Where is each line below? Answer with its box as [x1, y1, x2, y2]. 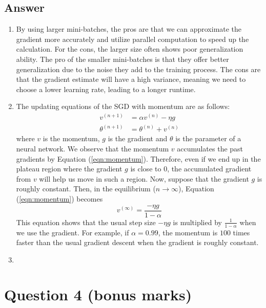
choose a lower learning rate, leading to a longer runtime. [16, 83, 196, 94]
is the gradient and [108, 133, 168, 144]
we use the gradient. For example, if [16, 227, 129, 237]
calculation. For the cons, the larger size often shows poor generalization [16, 43, 243, 54]
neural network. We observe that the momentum [16, 143, 169, 154]
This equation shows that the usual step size [16, 216, 156, 227]
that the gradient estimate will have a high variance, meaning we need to [16, 74, 246, 84]
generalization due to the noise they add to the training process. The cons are [16, 63, 261, 74]
